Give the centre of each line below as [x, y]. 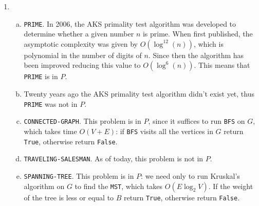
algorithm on [44, 186]
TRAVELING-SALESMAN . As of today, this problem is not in [114, 158]
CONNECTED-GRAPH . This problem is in [82, 121]
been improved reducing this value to [82, 65]
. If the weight [231, 186]
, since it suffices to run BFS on [197, 121]
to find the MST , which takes [119, 186]
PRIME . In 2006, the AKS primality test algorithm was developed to [130, 23]
